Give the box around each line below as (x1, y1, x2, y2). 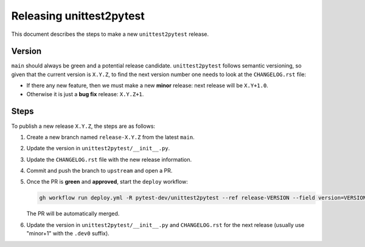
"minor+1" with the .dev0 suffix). (26, 230, 109, 237)
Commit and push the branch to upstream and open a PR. (26, 167, 173, 175)
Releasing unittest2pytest (11, 9, 145, 23)
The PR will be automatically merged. (26, 210, 120, 217)
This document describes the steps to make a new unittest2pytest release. (11, 30, 209, 38)
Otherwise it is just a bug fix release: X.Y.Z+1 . (26, 90, 144, 97)
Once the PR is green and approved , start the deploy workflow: (26, 178, 188, 186)
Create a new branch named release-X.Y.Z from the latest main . (26, 133, 195, 141)
